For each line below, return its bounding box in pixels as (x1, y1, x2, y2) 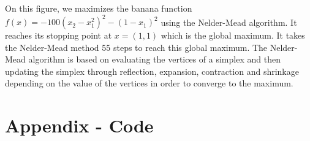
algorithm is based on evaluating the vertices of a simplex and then (28, 53, 281, 66)
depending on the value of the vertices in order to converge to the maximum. (5, 77, 293, 90)
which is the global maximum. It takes (161, 29, 305, 42)
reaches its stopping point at (5, 29, 112, 42)
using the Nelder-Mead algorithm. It (161, 15, 297, 28)
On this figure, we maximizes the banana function (5, 2, 192, 14)
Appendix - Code (5, 113, 154, 138)
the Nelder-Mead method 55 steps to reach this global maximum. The (5, 40, 268, 53)
